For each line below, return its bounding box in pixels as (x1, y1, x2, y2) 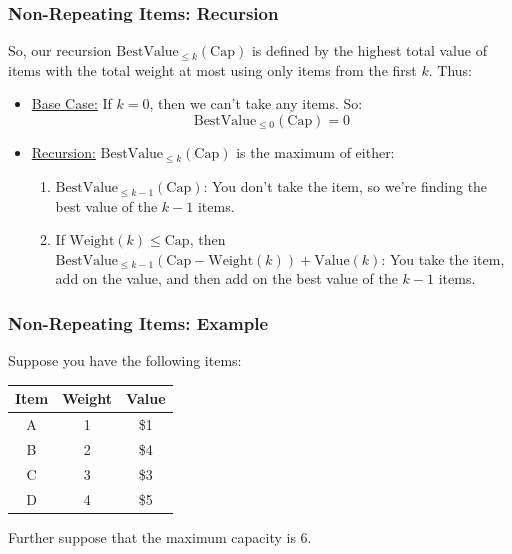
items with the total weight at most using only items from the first (8, 59, 417, 80)
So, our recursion (8, 40, 112, 61)
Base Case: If (31, 93, 112, 114)
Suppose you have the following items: (8, 350, 242, 371)
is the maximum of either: (236, 142, 395, 163)
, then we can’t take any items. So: (149, 93, 363, 114)
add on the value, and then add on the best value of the (55, 268, 398, 289)
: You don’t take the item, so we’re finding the (203, 176, 488, 197)
